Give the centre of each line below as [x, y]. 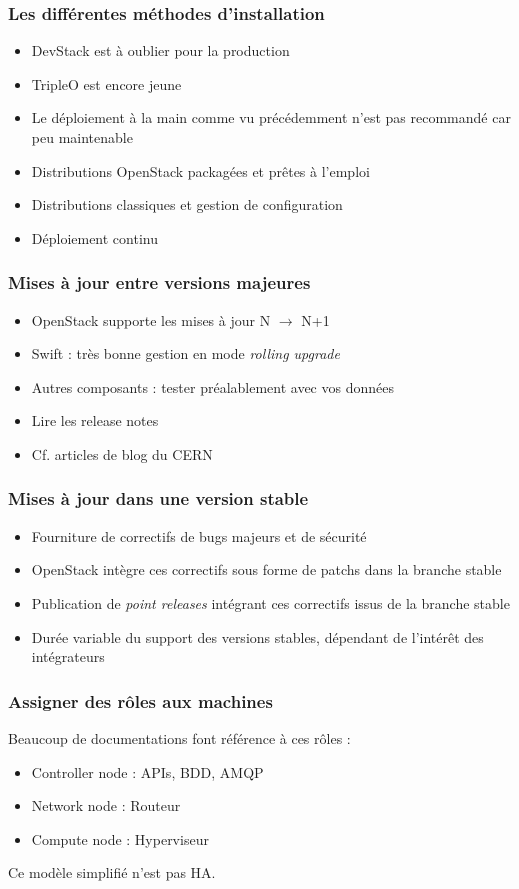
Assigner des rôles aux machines [140, 700]
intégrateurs [68, 656]
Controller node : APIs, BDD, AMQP [147, 771]
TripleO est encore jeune [106, 83]
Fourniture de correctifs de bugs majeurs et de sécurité [199, 535]
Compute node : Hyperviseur [120, 838]
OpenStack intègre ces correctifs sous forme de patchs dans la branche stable [266, 569]
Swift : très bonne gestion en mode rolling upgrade [185, 353]
